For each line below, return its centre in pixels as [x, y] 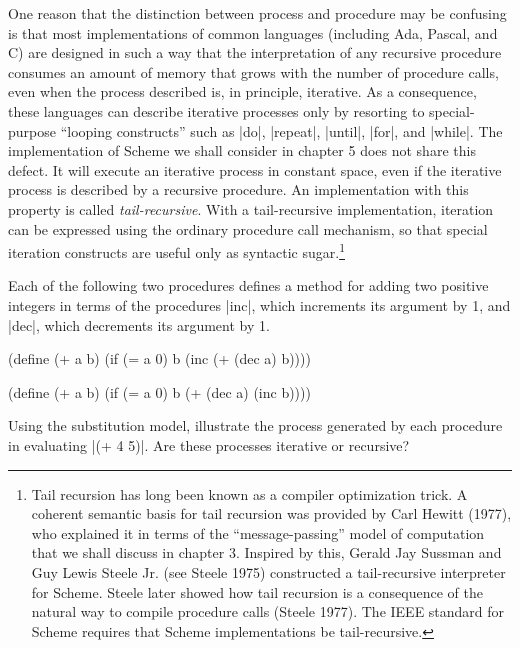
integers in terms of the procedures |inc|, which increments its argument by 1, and [259, 304]
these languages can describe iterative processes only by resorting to [216, 110]
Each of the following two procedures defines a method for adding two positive [248, 285]
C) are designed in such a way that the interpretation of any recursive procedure [255, 52]
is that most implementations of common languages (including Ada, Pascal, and [253, 32]
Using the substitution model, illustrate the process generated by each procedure [255, 425]
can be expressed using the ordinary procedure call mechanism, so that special [248, 228]
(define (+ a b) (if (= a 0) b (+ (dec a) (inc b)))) [159, 391]
